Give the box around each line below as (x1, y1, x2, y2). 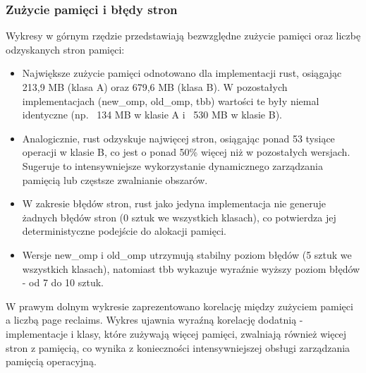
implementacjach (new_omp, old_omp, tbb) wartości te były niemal (22, 93, 319, 108)
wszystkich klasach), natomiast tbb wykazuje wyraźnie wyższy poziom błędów (22, 261, 360, 276)
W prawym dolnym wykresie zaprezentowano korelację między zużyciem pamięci (6, 298, 353, 313)
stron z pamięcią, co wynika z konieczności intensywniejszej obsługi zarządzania (6, 340, 350, 355)
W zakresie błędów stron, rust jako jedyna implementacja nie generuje (22, 196, 326, 211)
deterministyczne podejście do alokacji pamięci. (22, 224, 226, 238)
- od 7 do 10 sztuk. (22, 275, 104, 290)
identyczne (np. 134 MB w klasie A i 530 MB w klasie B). (22, 107, 282, 122)
